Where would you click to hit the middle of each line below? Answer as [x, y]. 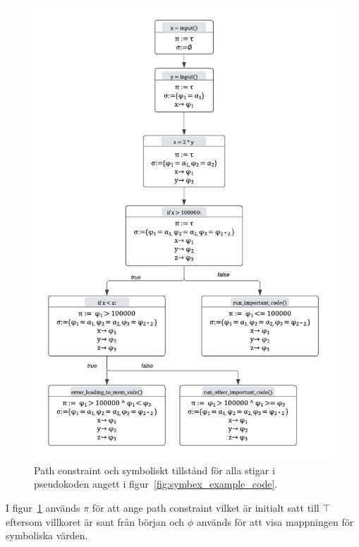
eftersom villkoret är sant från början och [95, 521]
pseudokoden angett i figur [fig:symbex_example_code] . [156, 484]
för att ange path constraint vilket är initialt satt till [206, 507]
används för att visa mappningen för [275, 521]
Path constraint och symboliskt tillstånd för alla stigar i [154, 470]
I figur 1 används [43, 507]
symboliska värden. [47, 535]
